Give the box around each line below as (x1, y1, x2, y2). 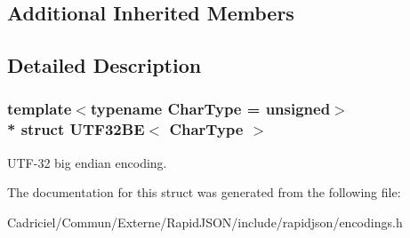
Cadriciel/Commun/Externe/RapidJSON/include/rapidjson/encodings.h (7, 212, 403, 231)
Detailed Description (7, 52, 202, 79)
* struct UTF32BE (7, 118, 145, 140)
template (7, 98, 72, 120)
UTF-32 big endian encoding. (7, 153, 167, 171)
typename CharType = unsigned (90, 98, 331, 120)
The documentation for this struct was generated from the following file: (7, 183, 401, 202)
